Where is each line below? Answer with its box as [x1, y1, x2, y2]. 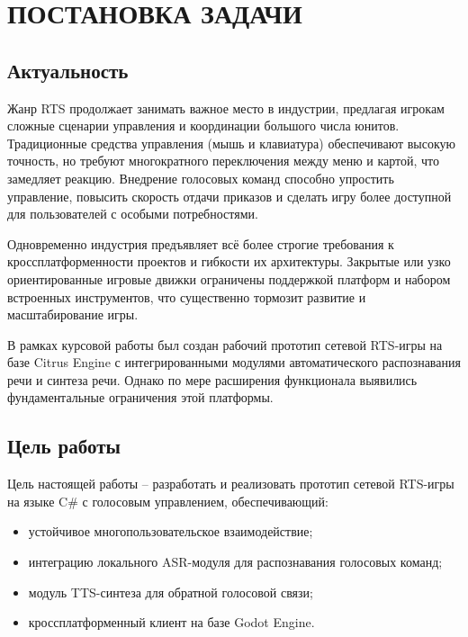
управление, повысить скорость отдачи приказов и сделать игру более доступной [7, 186, 452, 205]
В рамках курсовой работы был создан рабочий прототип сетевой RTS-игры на [7, 335, 443, 354]
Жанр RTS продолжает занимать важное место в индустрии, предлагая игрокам [7, 98, 445, 117]
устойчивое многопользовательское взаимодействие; [28, 522, 313, 541]
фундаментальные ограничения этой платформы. [7, 388, 274, 407]
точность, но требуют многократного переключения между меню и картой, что [7, 151, 440, 170]
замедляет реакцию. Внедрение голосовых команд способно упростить [7, 168, 394, 187]
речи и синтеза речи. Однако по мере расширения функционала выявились [7, 370, 418, 389]
